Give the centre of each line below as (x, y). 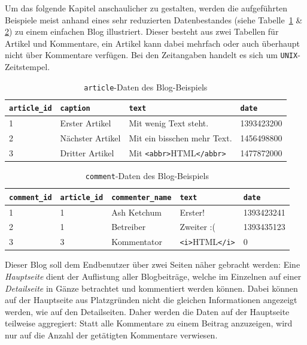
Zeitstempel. (28, 67)
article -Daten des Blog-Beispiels (146, 87)
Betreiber (129, 227)
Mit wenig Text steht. (169, 123)
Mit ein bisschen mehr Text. (180, 138)
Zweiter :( (197, 227)
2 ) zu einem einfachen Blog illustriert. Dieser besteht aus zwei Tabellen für (142, 31)
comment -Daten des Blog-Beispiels (147, 176)
